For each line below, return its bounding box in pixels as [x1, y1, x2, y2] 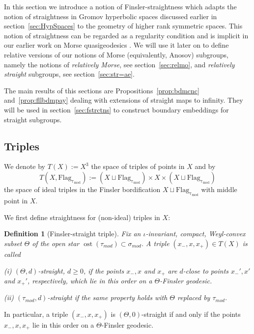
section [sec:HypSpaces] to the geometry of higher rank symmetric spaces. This [4, 21, 243, 31]
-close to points [183, 265, 229, 276]
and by [195, 161, 216, 171]
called [4, 249, 21, 259]
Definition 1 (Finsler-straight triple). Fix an [4, 228, 141, 239]
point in [4, 195, 28, 206]
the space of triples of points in [91, 161, 185, 171]
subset [4, 238, 22, 248]
